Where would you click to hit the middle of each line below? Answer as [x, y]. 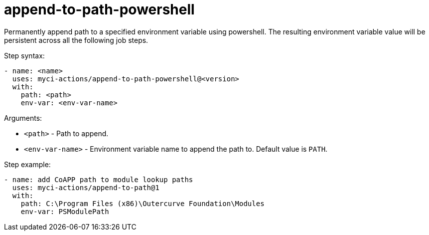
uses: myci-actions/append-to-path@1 [86, 187]
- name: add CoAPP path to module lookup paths [99, 179]
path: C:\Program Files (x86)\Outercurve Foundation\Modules [143, 203]
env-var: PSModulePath [65, 211]
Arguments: [23, 118]
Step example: [27, 164]
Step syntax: [24, 55]
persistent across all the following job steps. [76, 40]
